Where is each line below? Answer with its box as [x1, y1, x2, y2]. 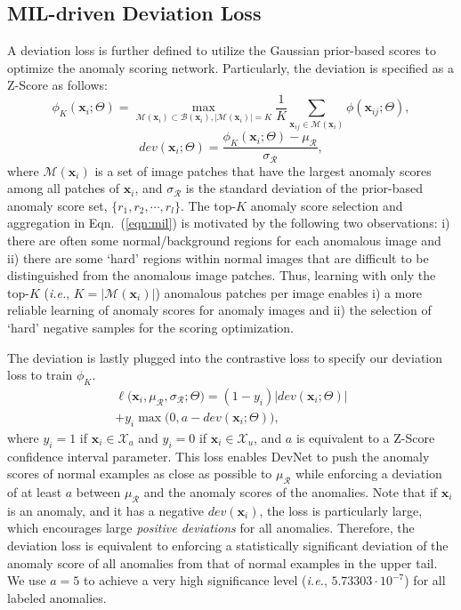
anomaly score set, [7, 196, 108, 214]
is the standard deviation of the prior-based [185, 179, 424, 197]
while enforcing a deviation [295, 464, 442, 483]
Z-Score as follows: [7, 76, 108, 94]
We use [7, 571, 46, 590]
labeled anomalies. [7, 588, 107, 606]
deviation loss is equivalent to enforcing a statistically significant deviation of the [7, 536, 449, 554]
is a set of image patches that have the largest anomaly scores [94, 161, 432, 180]
